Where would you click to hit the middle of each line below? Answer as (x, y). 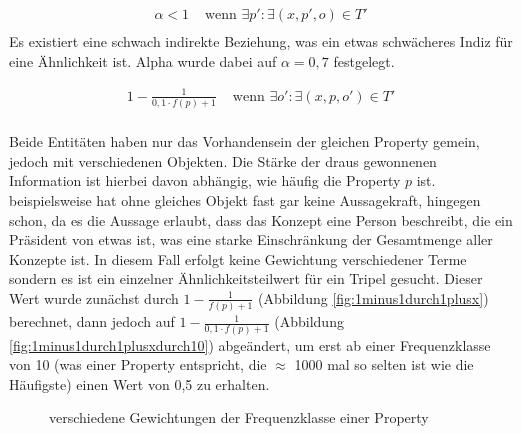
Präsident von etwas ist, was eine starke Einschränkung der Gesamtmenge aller (251, 239)
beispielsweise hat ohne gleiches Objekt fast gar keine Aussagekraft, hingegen (245, 199)
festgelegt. (364, 60)
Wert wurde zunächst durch (94, 297)
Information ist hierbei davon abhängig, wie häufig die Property (205, 180)
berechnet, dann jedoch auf (92, 321)
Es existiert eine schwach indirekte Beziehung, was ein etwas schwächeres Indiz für (261, 41)
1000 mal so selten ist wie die (384, 364)
